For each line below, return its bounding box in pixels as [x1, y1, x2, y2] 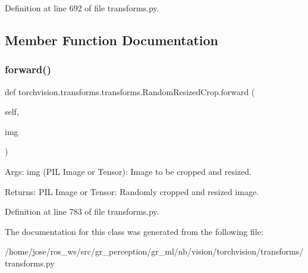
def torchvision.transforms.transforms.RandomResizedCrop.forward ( [5, 85, 255, 98]
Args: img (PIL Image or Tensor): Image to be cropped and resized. [5, 165, 252, 177]
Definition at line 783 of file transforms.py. [5, 205, 159, 218]
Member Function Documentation [5, 30, 219, 49]
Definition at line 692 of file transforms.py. [5, 2, 159, 14]
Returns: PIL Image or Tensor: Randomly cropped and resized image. [5, 185, 259, 197]
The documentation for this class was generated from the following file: [5, 225, 263, 237]
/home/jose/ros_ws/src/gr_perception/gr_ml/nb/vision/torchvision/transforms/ [5, 245, 304, 258]
